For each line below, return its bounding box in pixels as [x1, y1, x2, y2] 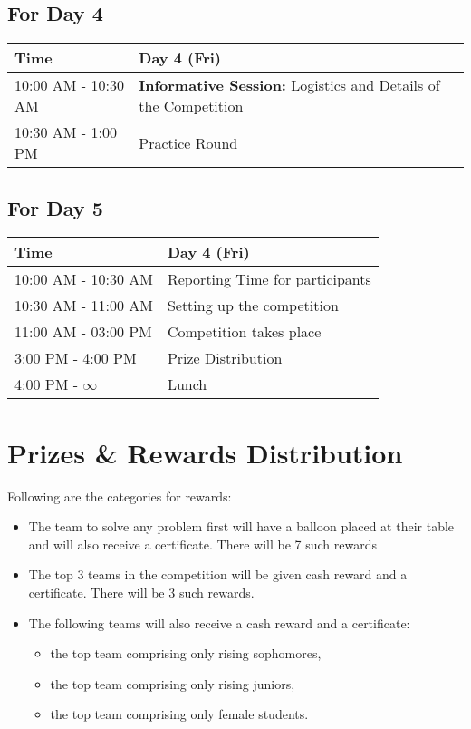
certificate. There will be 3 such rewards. [28, 582, 255, 601]
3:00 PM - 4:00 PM [14, 347, 137, 369]
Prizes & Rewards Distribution [7, 433, 403, 471]
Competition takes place [167, 321, 322, 343]
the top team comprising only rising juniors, [50, 674, 295, 693]
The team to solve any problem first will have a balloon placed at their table [28, 517, 455, 536]
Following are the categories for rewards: [7, 486, 232, 505]
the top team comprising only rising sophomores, [50, 644, 322, 663]
